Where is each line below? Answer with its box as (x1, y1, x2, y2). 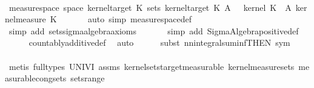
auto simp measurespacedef (87, 13, 192, 25)
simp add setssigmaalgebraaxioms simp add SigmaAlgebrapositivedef (8, 24, 299, 37)
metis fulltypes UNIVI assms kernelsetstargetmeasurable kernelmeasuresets (8, 60, 295, 72)
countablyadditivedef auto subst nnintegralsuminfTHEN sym (28, 36, 290, 49)
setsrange (70, 72, 105, 84)
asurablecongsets (5, 72, 67, 84)
